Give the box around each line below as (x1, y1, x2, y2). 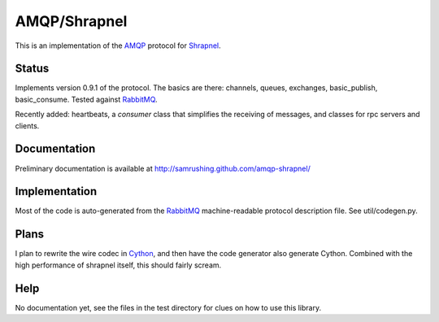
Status (15, 62, 50, 76)
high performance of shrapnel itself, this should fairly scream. (15, 260, 222, 270)
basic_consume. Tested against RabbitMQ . (15, 94, 158, 104)
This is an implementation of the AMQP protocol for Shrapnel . (15, 41, 221, 50)
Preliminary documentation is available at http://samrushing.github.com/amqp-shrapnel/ (15, 163, 311, 173)
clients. (15, 120, 40, 130)
